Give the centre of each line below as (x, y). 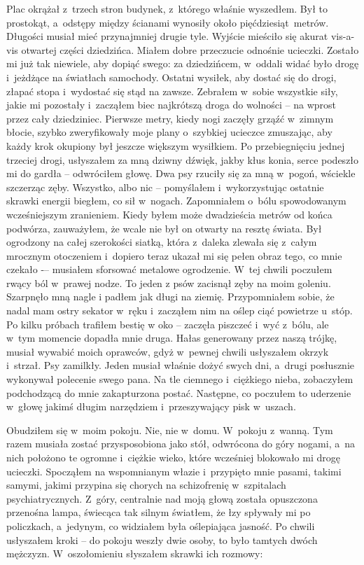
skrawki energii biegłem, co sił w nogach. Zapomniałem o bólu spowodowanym (176, 201)
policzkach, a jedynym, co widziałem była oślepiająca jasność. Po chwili (161, 525)
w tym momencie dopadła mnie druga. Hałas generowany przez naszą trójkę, (172, 338)
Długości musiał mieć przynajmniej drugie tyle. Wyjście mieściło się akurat (167, 36)
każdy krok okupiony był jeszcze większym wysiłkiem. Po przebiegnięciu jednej (176, 145)
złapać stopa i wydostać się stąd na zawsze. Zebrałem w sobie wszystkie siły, (172, 91)
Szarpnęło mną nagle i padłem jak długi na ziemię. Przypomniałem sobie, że (170, 297)
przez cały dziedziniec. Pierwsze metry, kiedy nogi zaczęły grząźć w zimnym (170, 118)
